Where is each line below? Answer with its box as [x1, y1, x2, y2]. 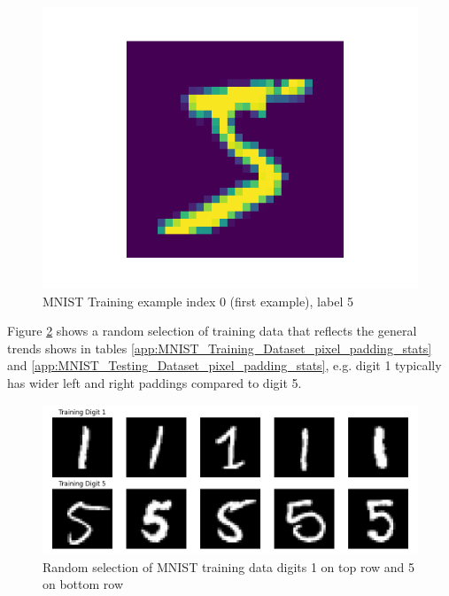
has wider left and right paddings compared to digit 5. [7, 373, 302, 391]
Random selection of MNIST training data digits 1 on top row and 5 [43, 557, 415, 576]
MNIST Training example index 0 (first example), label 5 [43, 291, 353, 310]
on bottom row [43, 575, 124, 593]
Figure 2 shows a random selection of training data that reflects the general [7, 321, 417, 340]
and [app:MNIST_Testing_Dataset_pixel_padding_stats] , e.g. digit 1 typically [7, 356, 442, 375]
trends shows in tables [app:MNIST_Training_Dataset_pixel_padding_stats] [7, 338, 432, 357]
